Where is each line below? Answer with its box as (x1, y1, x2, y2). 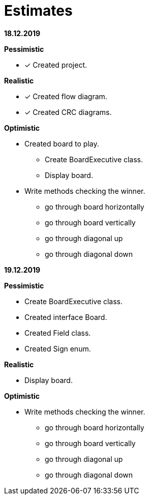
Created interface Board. (24, 312, 107, 321)
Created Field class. (24, 328, 91, 337)
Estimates (4, 2, 73, 19)
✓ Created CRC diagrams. (24, 107, 112, 116)
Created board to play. (24, 139, 99, 148)
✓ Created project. (24, 60, 87, 69)
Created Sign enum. (24, 344, 91, 353)
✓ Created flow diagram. (24, 92, 107, 101)
